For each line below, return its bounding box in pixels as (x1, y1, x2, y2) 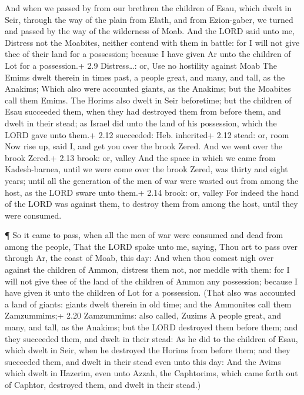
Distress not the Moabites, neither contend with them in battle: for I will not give (5, 36, 300, 48)
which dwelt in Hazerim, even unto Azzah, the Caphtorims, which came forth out (5, 367, 298, 379)
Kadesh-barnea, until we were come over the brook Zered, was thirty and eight (5, 163, 288, 175)
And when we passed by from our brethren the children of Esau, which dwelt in (5, 2, 292, 14)
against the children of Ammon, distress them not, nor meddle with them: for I (5, 263, 290, 276)
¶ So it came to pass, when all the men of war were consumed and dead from (5, 229, 283, 241)
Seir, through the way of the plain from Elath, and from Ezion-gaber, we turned (5, 13, 293, 25)
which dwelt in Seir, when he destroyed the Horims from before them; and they (5, 344, 290, 356)
